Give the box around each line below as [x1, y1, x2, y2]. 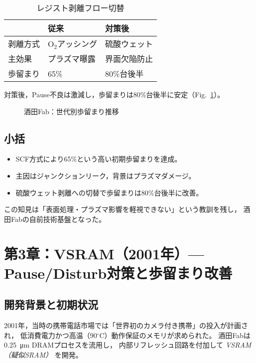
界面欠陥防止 [105, 53, 153, 64]
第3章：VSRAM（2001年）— [4, 243, 204, 263]
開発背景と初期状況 [4, 297, 98, 312]
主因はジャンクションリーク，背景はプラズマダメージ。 [15, 170, 196, 181]
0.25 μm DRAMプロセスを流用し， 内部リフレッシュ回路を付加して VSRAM [4, 340, 252, 350]
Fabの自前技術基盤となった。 [10, 213, 106, 224]
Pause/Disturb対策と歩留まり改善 [4, 262, 233, 283]
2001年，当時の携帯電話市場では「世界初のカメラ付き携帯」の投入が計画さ [4, 320, 248, 331]
